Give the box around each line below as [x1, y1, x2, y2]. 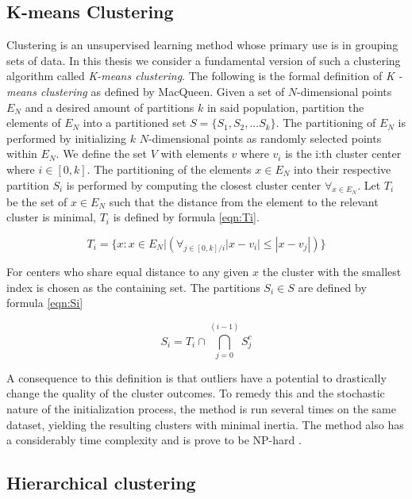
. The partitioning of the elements [87, 160, 252, 177]
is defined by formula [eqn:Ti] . [113, 209, 260, 225]
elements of [6, 114, 61, 131]
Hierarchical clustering [6, 470, 196, 495]
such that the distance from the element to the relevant [109, 193, 379, 209]
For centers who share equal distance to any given [6, 263, 249, 279]
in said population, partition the [206, 98, 364, 115]
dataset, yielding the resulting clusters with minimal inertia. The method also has [6, 416, 404, 432]
